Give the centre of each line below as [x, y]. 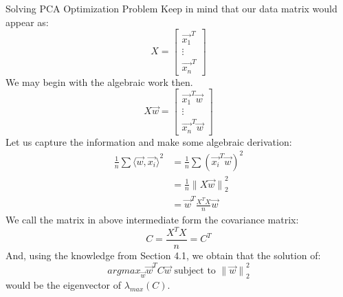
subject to [195, 271]
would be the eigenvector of [64, 285]
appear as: [27, 22]
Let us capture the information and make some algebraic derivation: [149, 141]
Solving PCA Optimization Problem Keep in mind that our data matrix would [171, 8]
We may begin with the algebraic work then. [99, 81]
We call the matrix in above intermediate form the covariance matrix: [152, 219]
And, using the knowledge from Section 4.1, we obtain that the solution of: [163, 255]
